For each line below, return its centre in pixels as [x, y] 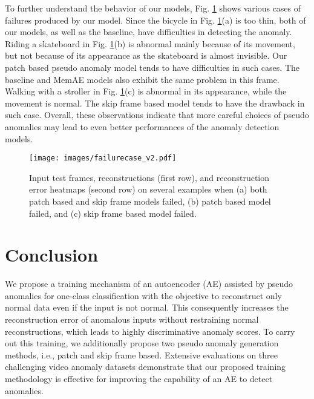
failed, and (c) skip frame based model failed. [113, 213]
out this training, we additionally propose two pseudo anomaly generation [142, 343]
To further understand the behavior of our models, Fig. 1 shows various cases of [153, 8]
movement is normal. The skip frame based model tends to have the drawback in [155, 103]
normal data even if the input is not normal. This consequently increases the [147, 307]
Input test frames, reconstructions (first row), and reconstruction [149, 177]
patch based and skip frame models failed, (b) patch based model [150, 201]
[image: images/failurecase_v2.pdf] [103, 158]
